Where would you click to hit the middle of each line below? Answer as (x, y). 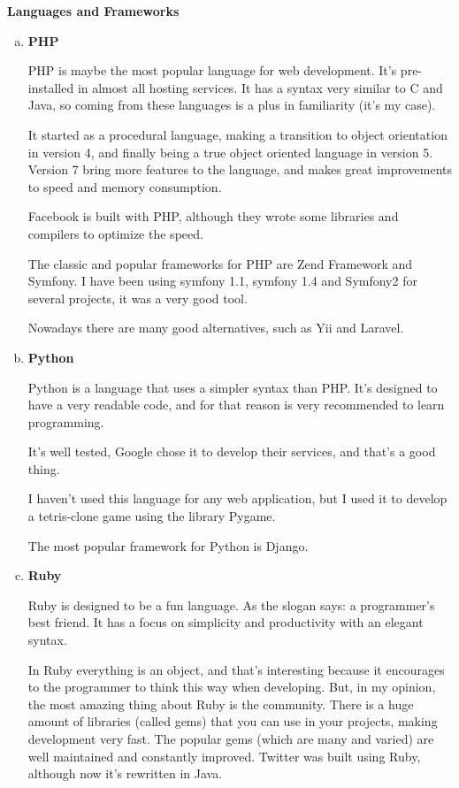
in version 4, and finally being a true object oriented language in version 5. (230, 152)
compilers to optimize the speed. (115, 233)
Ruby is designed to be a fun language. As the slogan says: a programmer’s (231, 604)
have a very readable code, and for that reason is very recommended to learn (236, 405)
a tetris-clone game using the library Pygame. (152, 516)
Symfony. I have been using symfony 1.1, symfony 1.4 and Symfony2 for (222, 281)
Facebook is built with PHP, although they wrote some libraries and (213, 216)
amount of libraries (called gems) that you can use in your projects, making (233, 721)
